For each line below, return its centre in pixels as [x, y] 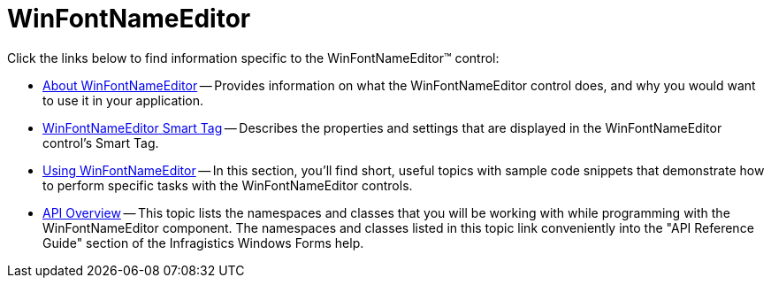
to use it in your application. [123, 100]
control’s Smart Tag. [101, 142]
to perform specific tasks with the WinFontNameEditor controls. [228, 185]
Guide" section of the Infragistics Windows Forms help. [203, 243]
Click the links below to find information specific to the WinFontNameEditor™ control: [253, 58]
